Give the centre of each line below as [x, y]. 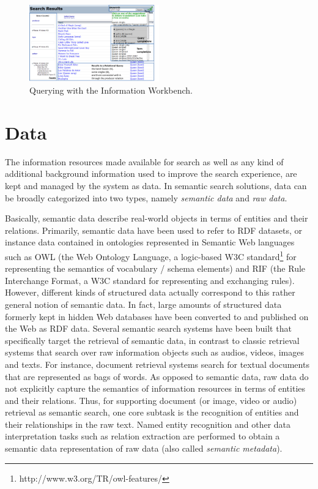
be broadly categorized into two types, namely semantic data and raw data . [146, 197]
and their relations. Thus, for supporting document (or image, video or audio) [151, 400]
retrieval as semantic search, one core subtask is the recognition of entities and [152, 412]
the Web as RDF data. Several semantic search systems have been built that [148, 328]
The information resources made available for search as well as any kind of [144, 161]
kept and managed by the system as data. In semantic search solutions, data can [156, 185]
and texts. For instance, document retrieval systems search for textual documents [157, 364]
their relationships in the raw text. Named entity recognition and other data [148, 424]
